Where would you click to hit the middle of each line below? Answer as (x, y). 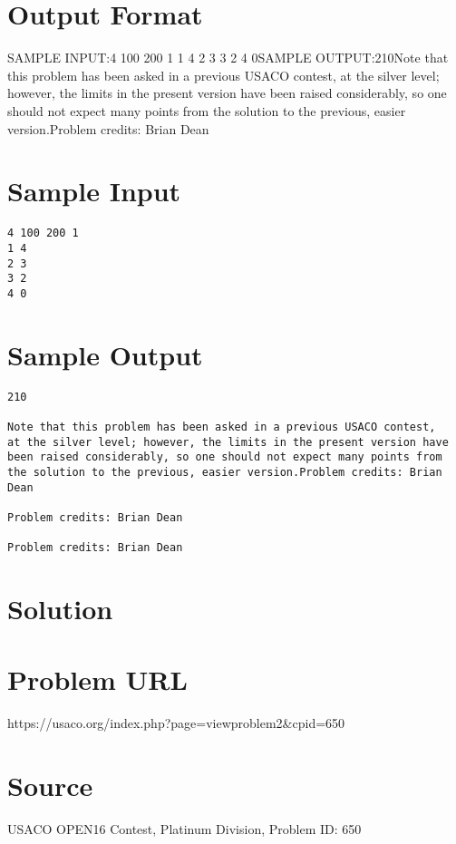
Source (50, 786)
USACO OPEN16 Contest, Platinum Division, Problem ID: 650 (184, 829)
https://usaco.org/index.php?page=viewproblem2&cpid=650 (176, 723)
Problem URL (97, 679)
